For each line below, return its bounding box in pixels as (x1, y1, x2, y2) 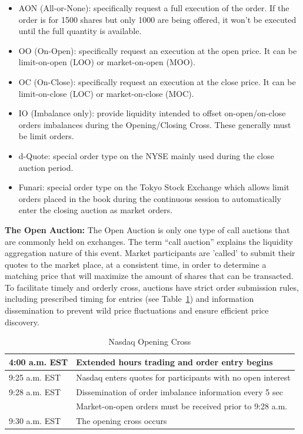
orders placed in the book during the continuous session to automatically (18, 192, 281, 204)
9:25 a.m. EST (9, 371, 61, 383)
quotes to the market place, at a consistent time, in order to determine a (5, 258, 267, 270)
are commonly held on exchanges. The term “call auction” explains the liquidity (5, 235, 293, 247)
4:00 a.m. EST (9, 355, 68, 368)
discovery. (5, 315, 39, 328)
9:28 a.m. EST (9, 385, 61, 398)
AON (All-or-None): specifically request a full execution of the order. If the (18, 2, 289, 14)
